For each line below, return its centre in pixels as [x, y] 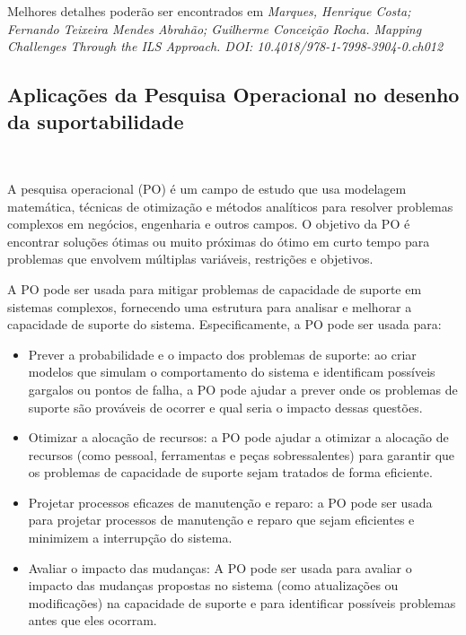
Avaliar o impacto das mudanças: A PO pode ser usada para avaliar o [220, 567]
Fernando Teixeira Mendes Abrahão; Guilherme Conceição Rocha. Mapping [215, 28]
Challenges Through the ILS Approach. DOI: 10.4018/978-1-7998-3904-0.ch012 [225, 46]
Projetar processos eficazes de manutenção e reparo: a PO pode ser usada [230, 502]
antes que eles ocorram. [92, 620]
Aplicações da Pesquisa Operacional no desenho [233, 95]
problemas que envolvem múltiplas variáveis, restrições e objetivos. [190, 259]
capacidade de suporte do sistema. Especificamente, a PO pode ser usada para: [224, 324]
